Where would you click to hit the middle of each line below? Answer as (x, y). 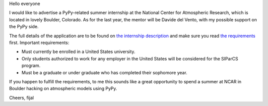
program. (31, 66)
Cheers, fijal (22, 98)
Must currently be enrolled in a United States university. (78, 52)
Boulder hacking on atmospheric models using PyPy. (63, 89)
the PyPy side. (24, 27)
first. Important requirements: (39, 43)
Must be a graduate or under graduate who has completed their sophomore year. (104, 72)
